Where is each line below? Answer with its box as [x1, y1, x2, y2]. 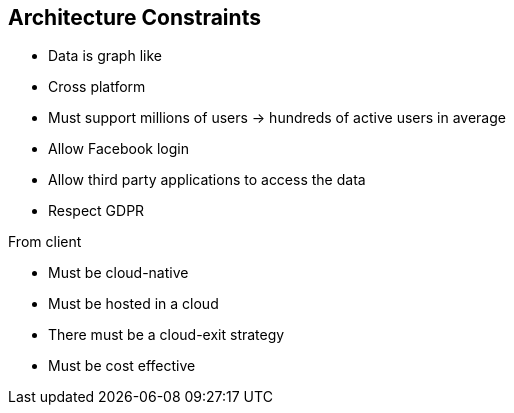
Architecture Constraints [8, 5, 261, 30]
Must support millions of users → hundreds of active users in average [48, 109, 506, 127]
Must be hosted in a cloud [48, 295, 219, 313]
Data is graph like [48, 47, 162, 65]
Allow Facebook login [48, 140, 189, 158]
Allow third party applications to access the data [48, 171, 366, 189]
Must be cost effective [48, 357, 196, 375]
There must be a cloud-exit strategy [48, 326, 285, 344]
